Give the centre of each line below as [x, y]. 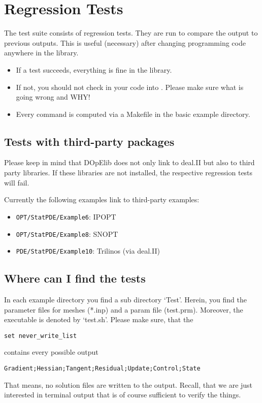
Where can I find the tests [75, 278]
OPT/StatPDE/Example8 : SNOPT [67, 234]
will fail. [17, 182]
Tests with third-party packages [89, 141]
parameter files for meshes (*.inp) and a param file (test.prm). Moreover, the [124, 309]
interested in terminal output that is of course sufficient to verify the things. [123, 395]
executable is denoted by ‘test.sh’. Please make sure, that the [99, 319]
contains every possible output [51, 352]
